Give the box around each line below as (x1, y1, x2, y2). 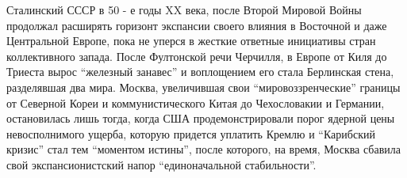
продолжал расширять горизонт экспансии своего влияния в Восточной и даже (6, 17, 387, 33)
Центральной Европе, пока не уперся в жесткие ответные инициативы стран (6, 32, 376, 49)
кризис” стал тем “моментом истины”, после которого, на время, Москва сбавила (6, 141, 401, 157)
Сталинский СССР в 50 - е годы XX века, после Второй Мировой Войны (6, 2, 362, 17)
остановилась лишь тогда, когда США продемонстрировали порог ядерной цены (6, 110, 395, 127)
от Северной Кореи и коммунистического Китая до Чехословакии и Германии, (6, 94, 385, 111)
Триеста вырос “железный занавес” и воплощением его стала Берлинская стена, (6, 63, 394, 80)
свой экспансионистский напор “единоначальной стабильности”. (6, 156, 317, 172)
